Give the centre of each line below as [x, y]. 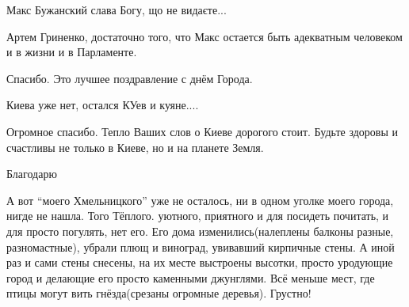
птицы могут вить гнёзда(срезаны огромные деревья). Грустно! [159, 293]
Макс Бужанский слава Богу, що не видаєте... [117, 9]
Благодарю [32, 174]
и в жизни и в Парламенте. [72, 52]
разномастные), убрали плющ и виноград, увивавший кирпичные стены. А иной [201, 246]
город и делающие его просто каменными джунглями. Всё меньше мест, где [191, 277]
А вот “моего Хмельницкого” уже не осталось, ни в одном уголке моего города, [200, 200]
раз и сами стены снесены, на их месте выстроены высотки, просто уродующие [200, 262]
